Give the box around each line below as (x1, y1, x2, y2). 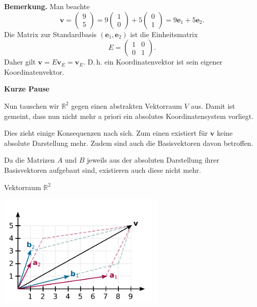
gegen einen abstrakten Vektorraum (71, 100, 182, 111)
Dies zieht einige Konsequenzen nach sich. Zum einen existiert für (4, 128, 208, 138)
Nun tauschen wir (4, 100, 59, 111)
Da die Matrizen (4, 155, 55, 165)
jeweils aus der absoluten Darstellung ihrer (86, 155, 219, 165)
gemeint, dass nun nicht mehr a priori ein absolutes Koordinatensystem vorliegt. (4, 110, 254, 121)
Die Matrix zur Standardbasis (4, 28, 97, 39)
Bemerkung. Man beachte (4, 1, 90, 11)
